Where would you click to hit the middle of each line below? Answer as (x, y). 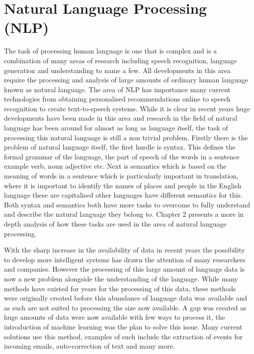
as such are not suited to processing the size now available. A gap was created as (125, 307)
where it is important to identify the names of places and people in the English (123, 185)
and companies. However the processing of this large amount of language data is (124, 269)
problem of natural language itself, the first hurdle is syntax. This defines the (120, 147)
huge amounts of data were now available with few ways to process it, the (114, 317)
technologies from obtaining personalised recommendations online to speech (117, 99)
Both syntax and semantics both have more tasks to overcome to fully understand (127, 204)
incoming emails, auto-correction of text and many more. (89, 346)
